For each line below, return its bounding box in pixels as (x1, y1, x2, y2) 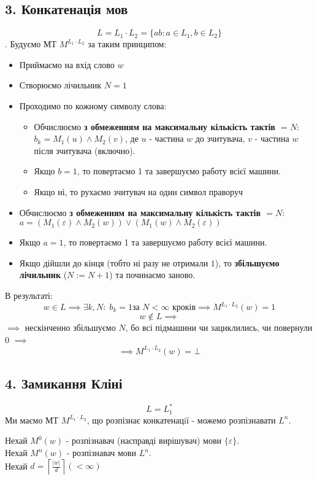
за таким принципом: (88, 37, 167, 50)
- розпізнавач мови (66, 446, 136, 459)
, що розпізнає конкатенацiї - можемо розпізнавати (86, 413, 276, 426)
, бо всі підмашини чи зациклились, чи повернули (125, 321, 313, 334)
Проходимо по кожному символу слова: (19, 99, 167, 112)
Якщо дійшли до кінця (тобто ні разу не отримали (19, 256, 208, 269)
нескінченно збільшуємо (25, 321, 116, 334)
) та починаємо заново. (109, 268, 196, 281)
